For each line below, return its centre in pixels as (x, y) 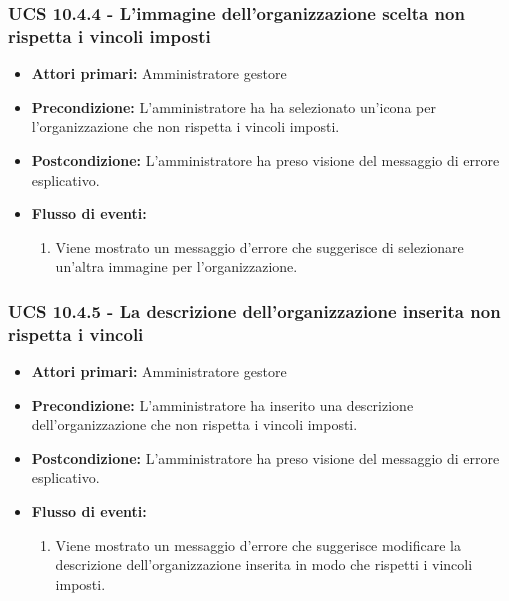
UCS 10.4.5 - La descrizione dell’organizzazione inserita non (254, 310)
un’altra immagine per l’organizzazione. (176, 266)
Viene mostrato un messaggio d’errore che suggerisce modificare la (258, 544)
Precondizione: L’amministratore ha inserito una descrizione (222, 404)
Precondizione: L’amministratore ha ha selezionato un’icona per (233, 106)
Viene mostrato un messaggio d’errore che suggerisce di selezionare (259, 246)
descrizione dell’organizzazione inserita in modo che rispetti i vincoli (264, 564)
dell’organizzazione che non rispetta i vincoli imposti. (194, 424)
